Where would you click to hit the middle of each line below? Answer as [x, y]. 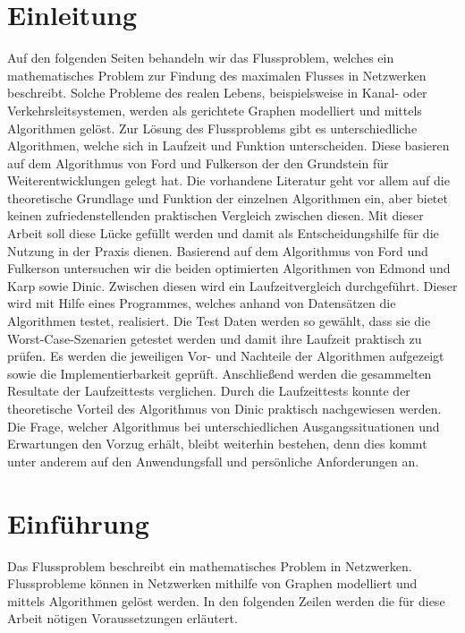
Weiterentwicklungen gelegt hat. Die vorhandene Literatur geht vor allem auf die [228, 180]
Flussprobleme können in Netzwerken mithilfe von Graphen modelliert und [212, 583]
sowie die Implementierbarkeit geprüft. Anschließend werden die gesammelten [220, 373]
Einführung [78, 522]
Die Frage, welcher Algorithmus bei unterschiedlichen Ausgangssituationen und [224, 426]
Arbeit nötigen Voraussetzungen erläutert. [123, 618]
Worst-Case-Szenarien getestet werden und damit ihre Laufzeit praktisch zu [215, 338]
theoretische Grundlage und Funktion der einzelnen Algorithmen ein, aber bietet [228, 197]
